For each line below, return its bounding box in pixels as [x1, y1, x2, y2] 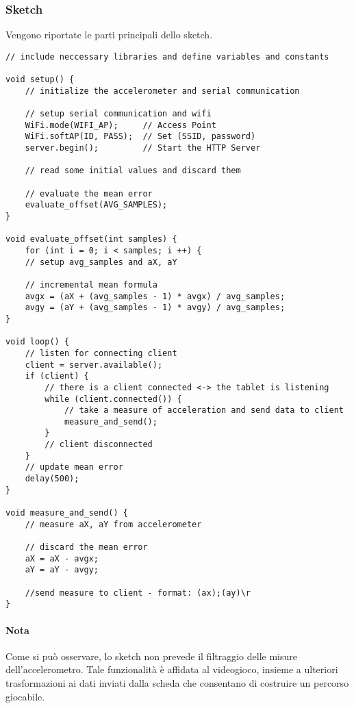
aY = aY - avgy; [25, 565, 99, 575]
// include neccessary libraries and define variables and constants [5, 51, 329, 62]
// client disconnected [45, 440, 153, 450]
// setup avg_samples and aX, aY [25, 257, 177, 267]
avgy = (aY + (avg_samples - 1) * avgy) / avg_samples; [25, 303, 286, 313]
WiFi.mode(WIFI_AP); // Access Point [25, 120, 216, 130]
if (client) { [25, 371, 89, 381]
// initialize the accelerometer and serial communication [25, 86, 300, 96]
